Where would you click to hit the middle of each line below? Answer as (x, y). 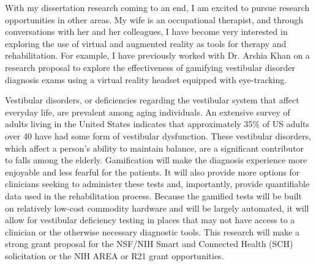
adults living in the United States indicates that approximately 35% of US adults (157, 124)
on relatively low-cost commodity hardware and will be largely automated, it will (157, 208)
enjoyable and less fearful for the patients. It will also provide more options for (152, 172)
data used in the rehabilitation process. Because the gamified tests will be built (153, 195)
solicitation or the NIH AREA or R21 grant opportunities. (115, 255)
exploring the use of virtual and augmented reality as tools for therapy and (146, 43)
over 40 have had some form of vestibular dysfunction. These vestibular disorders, (158, 135)
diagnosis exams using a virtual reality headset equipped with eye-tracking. (146, 79)
